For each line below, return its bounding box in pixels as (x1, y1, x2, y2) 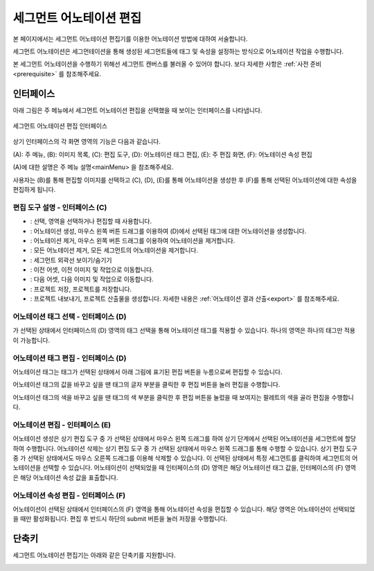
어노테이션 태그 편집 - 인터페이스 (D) (12, 353, 127, 363)
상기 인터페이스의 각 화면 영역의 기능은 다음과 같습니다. (12, 137, 161, 146)
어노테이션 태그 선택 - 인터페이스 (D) (12, 312, 127, 322)
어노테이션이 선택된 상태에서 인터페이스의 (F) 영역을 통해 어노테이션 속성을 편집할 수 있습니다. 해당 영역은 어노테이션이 (12, 504, 332, 513)
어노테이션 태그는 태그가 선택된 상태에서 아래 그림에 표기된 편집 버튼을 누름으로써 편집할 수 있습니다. (12, 367, 283, 376)
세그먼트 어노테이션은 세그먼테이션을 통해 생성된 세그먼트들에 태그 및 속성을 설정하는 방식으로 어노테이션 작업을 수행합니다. (12, 47, 344, 55)
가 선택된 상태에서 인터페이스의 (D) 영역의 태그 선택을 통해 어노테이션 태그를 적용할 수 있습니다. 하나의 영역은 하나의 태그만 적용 (12, 326, 356, 335)
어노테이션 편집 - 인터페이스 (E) (12, 420, 112, 430)
